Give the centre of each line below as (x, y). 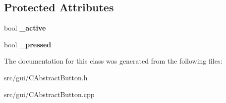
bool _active (25, 28)
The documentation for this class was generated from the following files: (113, 61)
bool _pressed (28, 44)
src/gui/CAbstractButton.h (46, 77)
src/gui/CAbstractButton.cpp (49, 94)
